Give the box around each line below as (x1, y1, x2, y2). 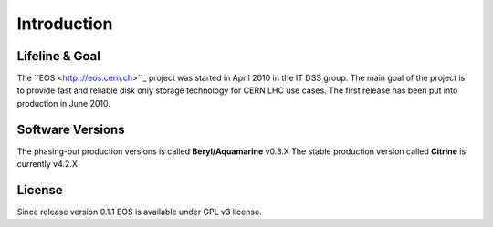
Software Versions (16, 121, 125, 137)
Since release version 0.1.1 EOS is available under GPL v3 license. (16, 206, 262, 218)
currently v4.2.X (16, 159, 78, 170)
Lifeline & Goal (16, 48, 100, 64)
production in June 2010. (16, 98, 111, 108)
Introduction (16, 14, 113, 34)
